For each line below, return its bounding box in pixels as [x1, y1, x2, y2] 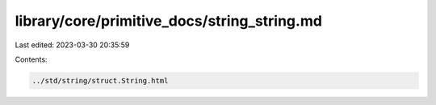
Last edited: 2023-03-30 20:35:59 [15, 40, 130, 50]
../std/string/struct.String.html [31, 76, 169, 85]
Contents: [15, 55, 48, 64]
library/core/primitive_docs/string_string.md [15, 12, 323, 30]
